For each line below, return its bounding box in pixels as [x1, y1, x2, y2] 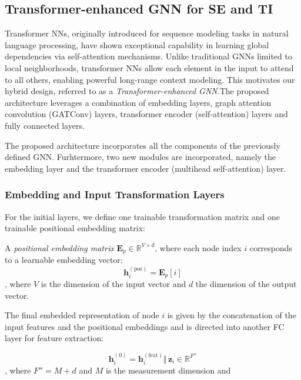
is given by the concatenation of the [167, 309, 296, 321]
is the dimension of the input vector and [41, 278, 186, 290]
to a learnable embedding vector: [5, 254, 123, 266]
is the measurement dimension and [106, 364, 231, 376]
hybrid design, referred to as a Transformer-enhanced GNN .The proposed [5, 85, 269, 97]
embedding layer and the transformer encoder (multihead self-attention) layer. [5, 162, 286, 174]
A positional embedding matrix [5, 241, 114, 254]
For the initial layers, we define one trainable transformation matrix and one [5, 210, 280, 222]
